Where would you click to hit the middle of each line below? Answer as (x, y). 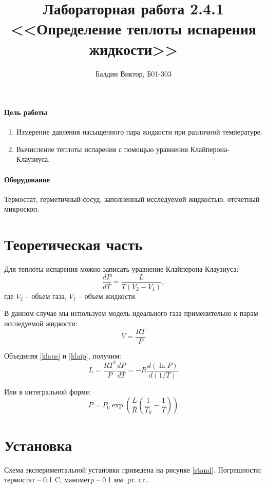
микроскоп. (22, 209)
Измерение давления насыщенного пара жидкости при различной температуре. (139, 132)
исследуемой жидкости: (41, 323)
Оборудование (27, 179)
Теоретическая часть (73, 244)
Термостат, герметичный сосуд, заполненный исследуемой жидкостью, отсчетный (132, 199)
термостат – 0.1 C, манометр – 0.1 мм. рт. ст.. (77, 480)
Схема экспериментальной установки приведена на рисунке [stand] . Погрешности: (133, 469)
